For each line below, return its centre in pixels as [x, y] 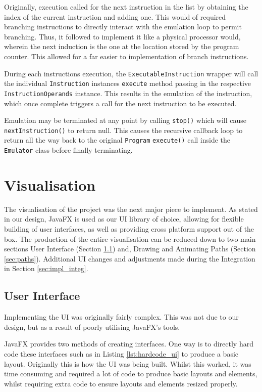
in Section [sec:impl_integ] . [46, 268]
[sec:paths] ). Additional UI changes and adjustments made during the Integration [130, 258]
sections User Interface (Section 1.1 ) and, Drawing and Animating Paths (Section [130, 249]
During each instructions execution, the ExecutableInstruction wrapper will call [131, 73]
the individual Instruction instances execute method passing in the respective [128, 83]
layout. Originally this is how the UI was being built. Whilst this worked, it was [128, 363]
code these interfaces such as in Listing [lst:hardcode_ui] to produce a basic [121, 354]
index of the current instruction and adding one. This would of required [115, 16]
